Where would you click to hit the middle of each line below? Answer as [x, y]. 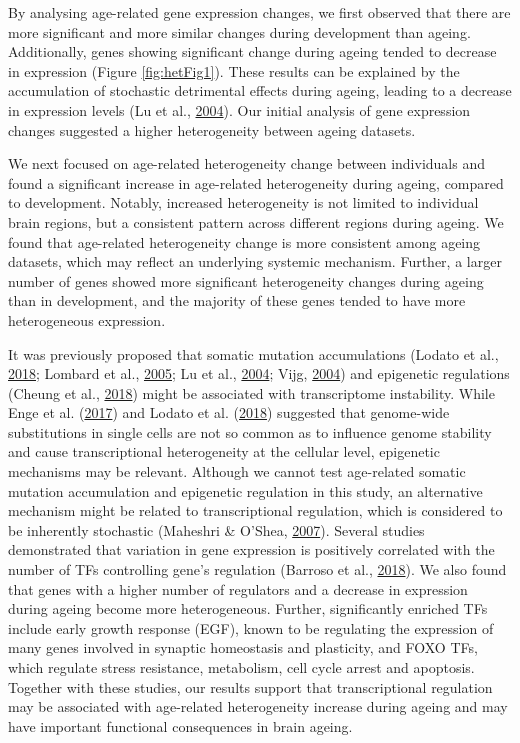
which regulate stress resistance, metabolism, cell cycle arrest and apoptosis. [241, 667]
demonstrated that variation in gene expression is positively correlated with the [251, 549]
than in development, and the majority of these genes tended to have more [237, 300]
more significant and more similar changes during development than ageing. [239, 31]
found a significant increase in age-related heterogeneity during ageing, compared [256, 182]
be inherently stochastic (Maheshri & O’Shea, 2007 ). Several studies [216, 529]
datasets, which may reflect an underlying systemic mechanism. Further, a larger [255, 261]
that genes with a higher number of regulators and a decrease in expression [238, 588]
